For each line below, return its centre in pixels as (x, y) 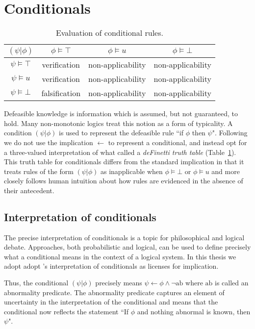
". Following (230, 133)
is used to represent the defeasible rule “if (121, 133)
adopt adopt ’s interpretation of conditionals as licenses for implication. (111, 266)
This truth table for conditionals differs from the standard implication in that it (124, 162)
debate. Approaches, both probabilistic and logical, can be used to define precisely (127, 247)
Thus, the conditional (36, 283)
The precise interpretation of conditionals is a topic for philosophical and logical (124, 237)
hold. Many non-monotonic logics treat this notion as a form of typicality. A (118, 123)
